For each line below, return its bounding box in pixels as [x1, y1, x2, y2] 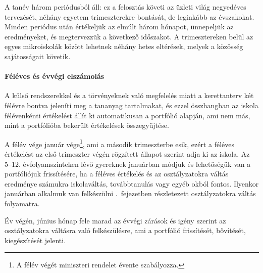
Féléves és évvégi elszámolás [5, 71, 104, 81]
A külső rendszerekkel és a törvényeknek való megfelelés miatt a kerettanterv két [5, 90, 254, 101]
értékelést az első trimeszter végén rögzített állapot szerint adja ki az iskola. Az [5, 148, 250, 159]
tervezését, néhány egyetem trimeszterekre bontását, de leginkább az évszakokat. [5, 11, 254, 22]
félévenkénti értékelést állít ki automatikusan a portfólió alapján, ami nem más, [5, 110, 250, 120]
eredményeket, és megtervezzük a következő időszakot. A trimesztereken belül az [5, 31, 253, 41]
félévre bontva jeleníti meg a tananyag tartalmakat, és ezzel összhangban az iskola [5, 100, 258, 110]
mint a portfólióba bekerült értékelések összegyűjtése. [5, 120, 169, 130]
